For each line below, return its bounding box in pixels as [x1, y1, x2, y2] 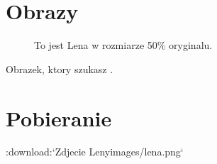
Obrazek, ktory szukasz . [6, 61, 113, 76]
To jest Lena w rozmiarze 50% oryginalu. [34, 38, 213, 53]
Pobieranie [6, 103, 112, 132]
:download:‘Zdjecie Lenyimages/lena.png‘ [6, 144, 184, 159]
